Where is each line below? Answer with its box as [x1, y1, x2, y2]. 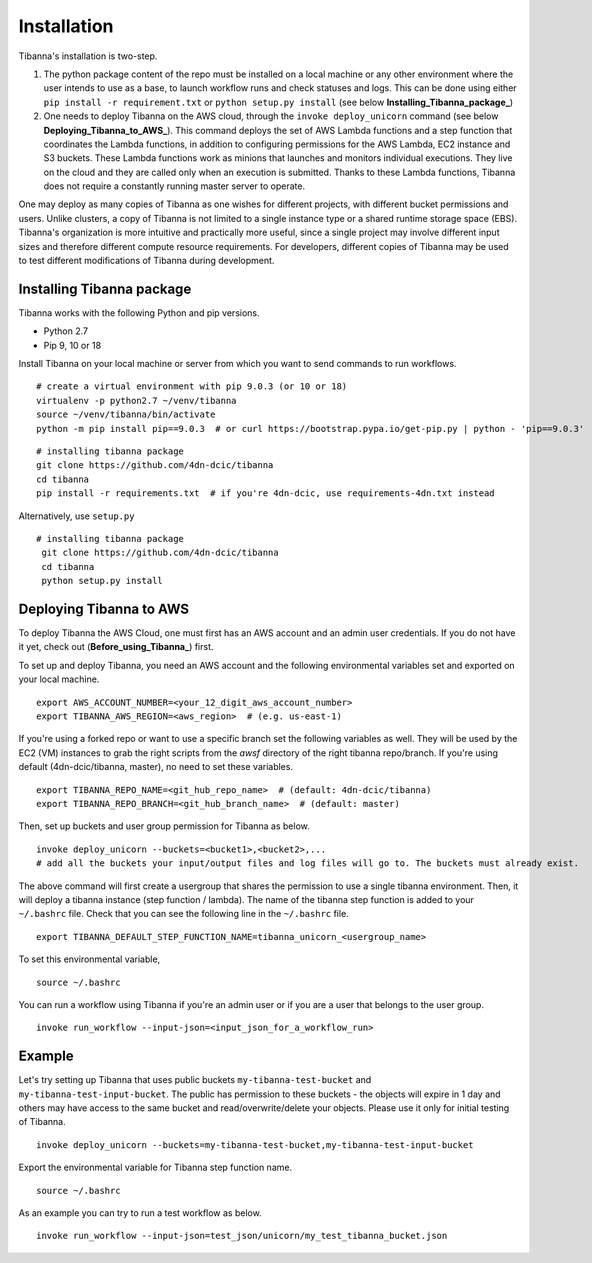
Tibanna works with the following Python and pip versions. [18, 306, 260, 319]
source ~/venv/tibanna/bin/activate [36, 409, 216, 420]
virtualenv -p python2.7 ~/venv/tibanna [36, 395, 237, 406]
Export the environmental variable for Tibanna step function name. [18, 1161, 293, 1174]
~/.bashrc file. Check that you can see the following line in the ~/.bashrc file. [18, 908, 349, 920]
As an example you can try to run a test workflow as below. [18, 1206, 262, 1219]
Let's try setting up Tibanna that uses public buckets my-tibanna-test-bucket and [18, 1074, 372, 1086]
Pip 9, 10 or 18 [43, 339, 102, 351]
